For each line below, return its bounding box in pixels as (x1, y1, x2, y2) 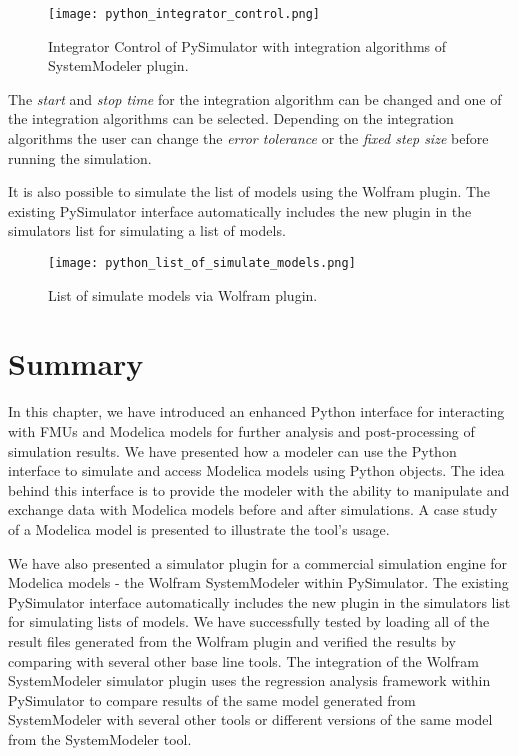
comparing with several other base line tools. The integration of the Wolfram (8, 650, 479, 671)
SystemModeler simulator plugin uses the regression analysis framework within (8, 670, 491, 691)
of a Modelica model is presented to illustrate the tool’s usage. (8, 518, 390, 539)
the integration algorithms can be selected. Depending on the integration (8, 108, 454, 129)
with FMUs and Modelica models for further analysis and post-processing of (8, 420, 475, 441)
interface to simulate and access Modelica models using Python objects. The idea (8, 460, 505, 481)
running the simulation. (8, 147, 152, 168)
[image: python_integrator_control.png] (48, 7, 321, 21)
